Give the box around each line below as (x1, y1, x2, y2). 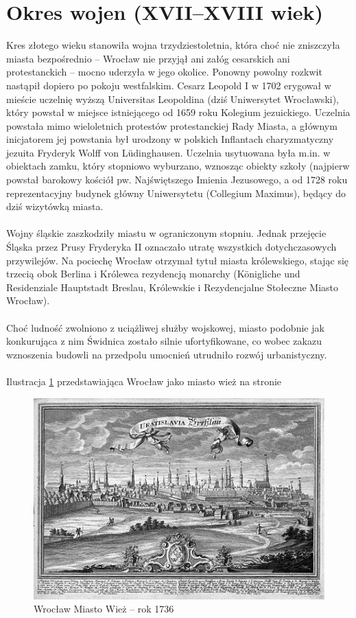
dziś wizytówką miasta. (6, 199, 104, 214)
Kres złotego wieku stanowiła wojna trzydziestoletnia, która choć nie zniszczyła (6, 38, 340, 52)
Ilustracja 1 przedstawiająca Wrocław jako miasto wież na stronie (6, 374, 282, 388)
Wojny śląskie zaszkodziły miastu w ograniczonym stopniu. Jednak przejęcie (6, 226, 327, 240)
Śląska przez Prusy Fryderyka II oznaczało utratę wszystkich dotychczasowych (6, 240, 337, 254)
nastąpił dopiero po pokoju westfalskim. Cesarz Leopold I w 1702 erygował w (6, 78, 331, 92)
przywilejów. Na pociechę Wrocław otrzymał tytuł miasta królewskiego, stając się (6, 253, 349, 267)
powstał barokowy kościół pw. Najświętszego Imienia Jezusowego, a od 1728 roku (6, 172, 348, 187)
